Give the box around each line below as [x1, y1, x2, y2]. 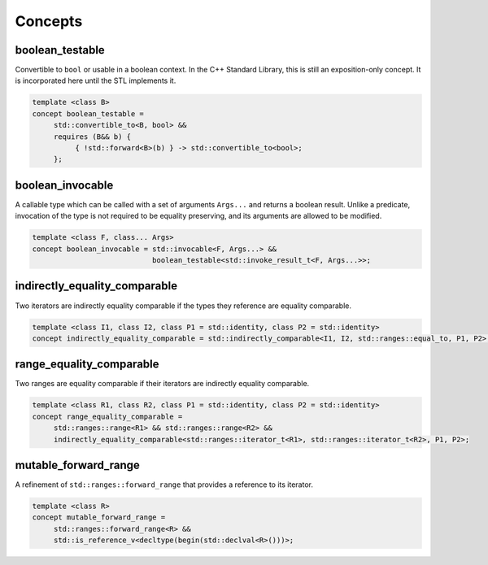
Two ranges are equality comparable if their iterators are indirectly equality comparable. [15, 379, 310, 389]
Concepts [15, 12, 83, 30]
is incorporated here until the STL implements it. [15, 76, 176, 85]
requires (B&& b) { [53, 132, 132, 141]
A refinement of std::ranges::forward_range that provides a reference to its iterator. [15, 480, 313, 489]
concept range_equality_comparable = [32, 411, 183, 421]
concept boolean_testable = [32, 109, 144, 118]
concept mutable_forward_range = [32, 513, 166, 522]
